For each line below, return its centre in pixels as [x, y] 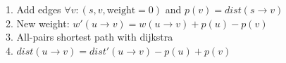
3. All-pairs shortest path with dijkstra [89, 37]
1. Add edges [33, 9]
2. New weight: [38, 23]
